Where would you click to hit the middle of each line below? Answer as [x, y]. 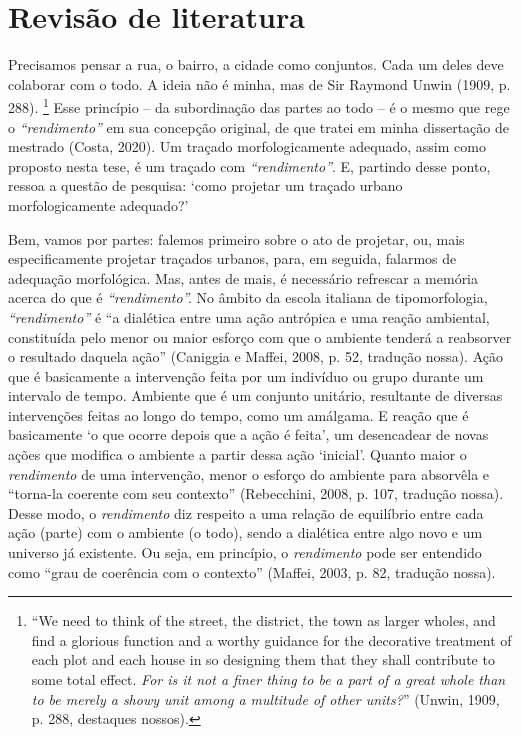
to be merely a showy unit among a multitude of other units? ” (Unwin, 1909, [265, 698]
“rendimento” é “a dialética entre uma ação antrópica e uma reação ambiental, [249, 316]
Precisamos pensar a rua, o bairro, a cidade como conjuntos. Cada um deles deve [256, 64]
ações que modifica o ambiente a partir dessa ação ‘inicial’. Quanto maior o [237, 454]
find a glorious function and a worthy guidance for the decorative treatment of [271, 639]
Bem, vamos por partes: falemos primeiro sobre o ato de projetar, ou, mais [236, 238]
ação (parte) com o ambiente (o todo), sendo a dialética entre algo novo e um [245, 532]
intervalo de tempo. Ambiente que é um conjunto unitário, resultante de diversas [255, 395]
